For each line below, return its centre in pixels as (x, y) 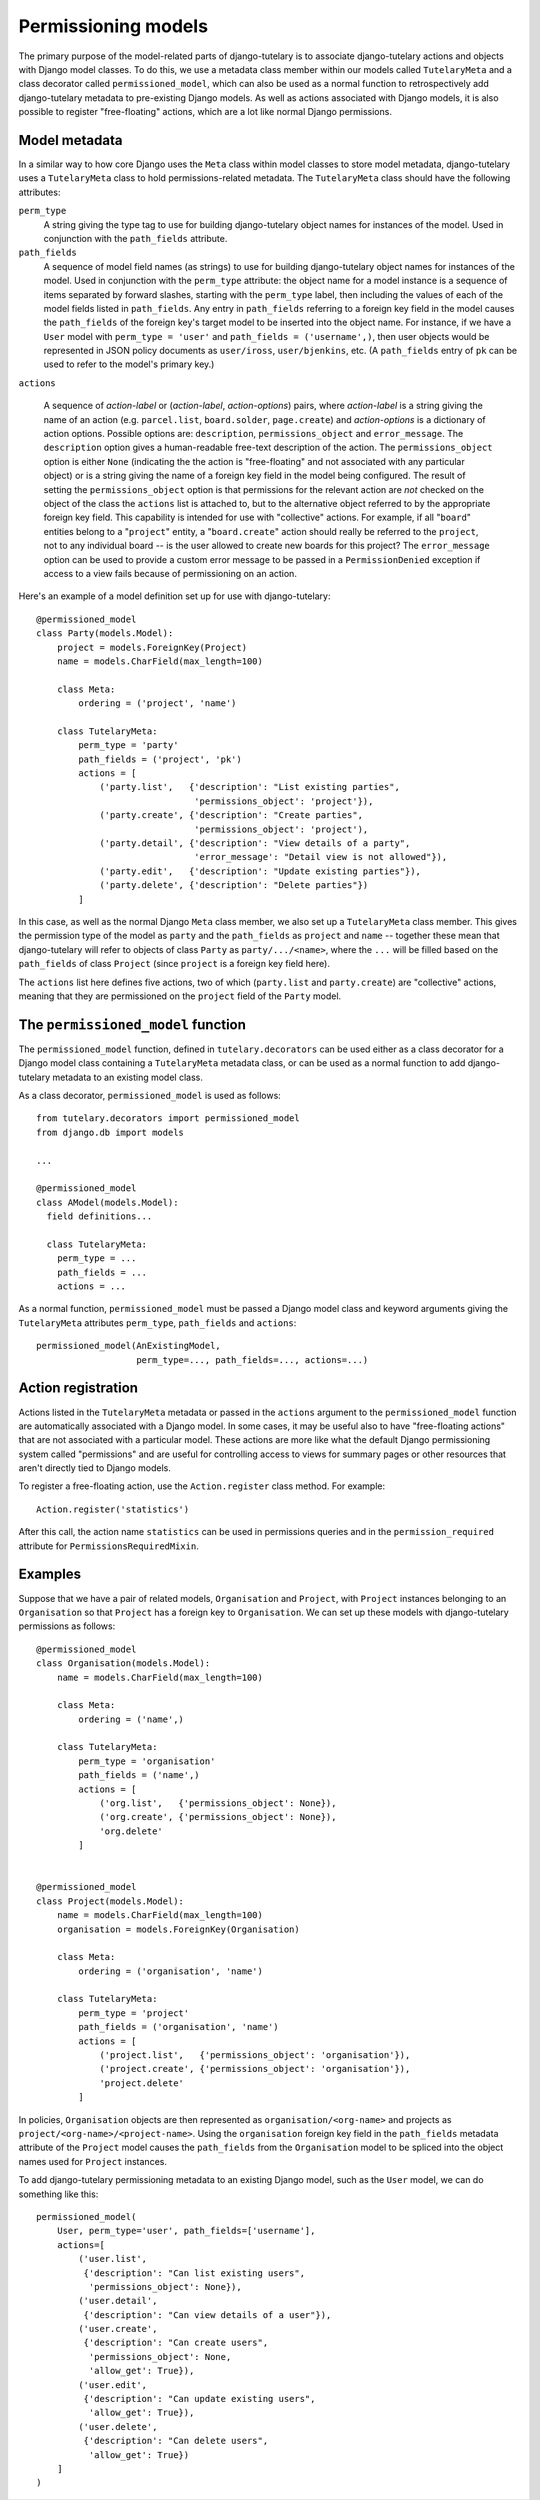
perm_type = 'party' (128, 745)
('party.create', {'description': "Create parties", (231, 815)
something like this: (58, 2194)
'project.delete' (142, 2083)
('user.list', (113, 2259)
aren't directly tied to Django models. (95, 1468)
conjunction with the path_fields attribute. (135, 238)
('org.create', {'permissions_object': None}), (218, 1817)
